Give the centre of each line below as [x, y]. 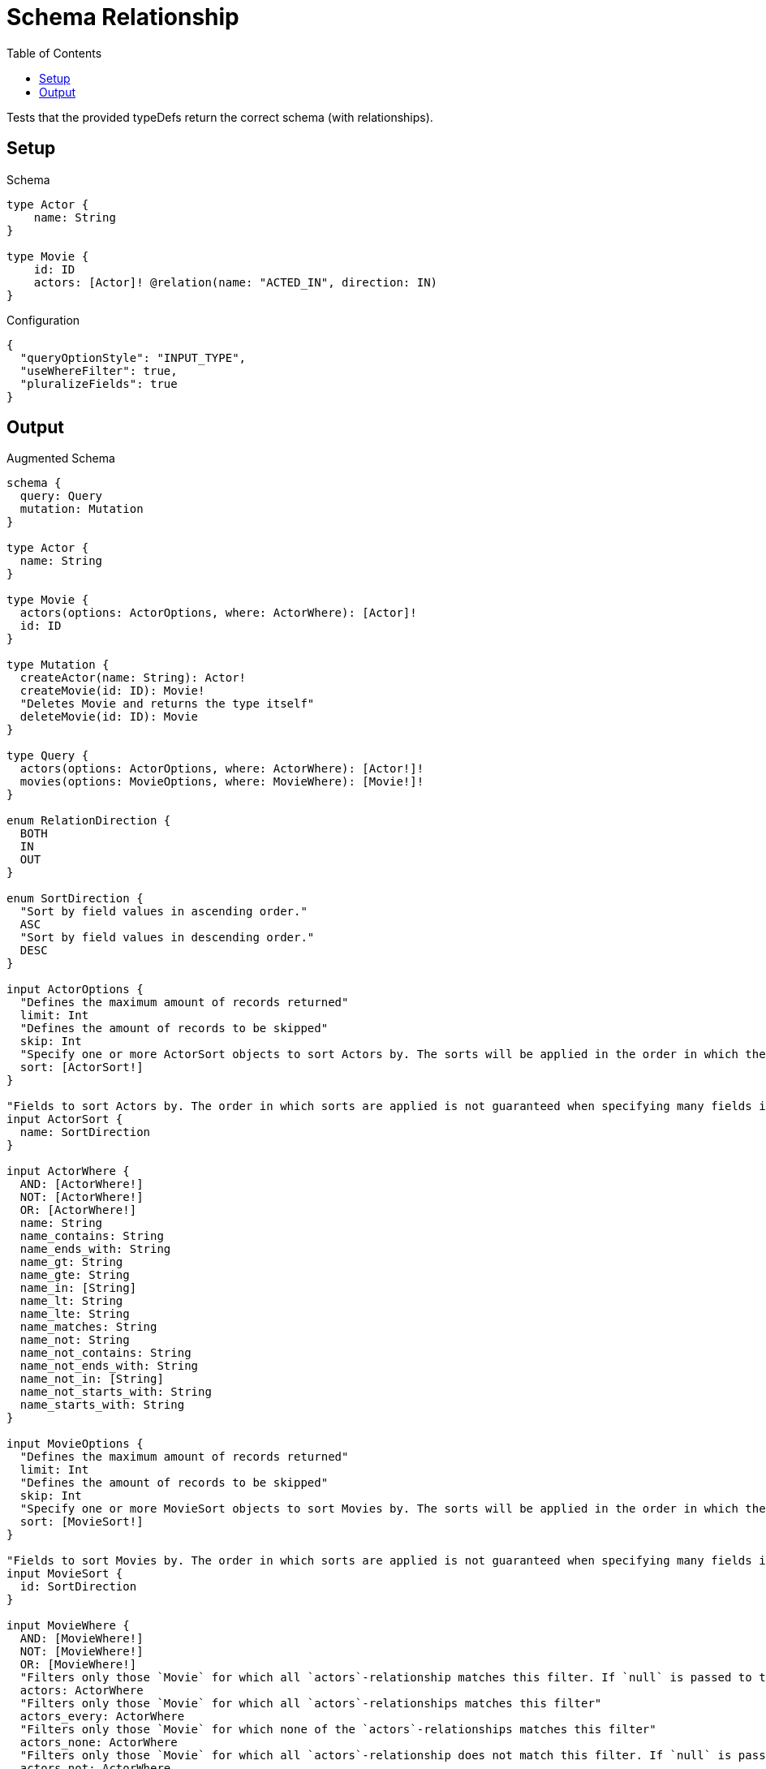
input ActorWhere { [68, 1171]
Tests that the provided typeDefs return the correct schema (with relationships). [220, 117]
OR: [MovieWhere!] [78, 1665]
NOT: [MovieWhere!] [82, 1652]
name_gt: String [71, 1262]
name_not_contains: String [105, 1353]
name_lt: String [71, 1301]
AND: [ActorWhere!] [82, 1184]
